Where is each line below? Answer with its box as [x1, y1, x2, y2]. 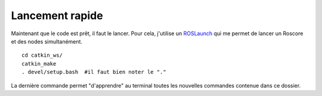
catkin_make [21, 60, 57, 67]
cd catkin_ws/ [21, 52, 63, 59]
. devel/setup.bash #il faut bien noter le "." [21, 69, 166, 76]
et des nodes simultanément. [11, 38, 83, 45]
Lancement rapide [11, 9, 104, 22]
